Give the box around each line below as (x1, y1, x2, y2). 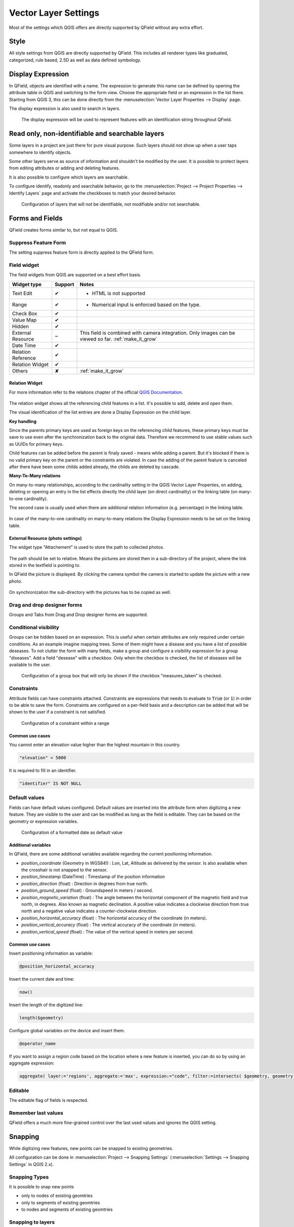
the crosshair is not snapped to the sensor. (21, 867, 108, 873)
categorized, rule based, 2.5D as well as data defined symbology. (9, 57, 142, 63)
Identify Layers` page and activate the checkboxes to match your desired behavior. (9, 190, 176, 196)
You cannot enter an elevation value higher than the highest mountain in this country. (9, 742, 181, 748)
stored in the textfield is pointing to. (9, 562, 81, 568)
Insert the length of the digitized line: (9, 1002, 83, 1008)
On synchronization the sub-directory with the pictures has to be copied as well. (9, 589, 171, 595)
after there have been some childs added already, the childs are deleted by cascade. (9, 464, 180, 470)
